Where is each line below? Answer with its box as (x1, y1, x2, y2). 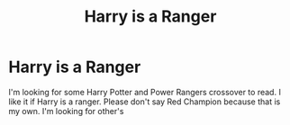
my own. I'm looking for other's (8, 105, 124, 116)
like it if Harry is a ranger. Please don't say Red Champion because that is (8, 96, 281, 107)
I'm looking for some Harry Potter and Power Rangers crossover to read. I (8, 86, 281, 97)
